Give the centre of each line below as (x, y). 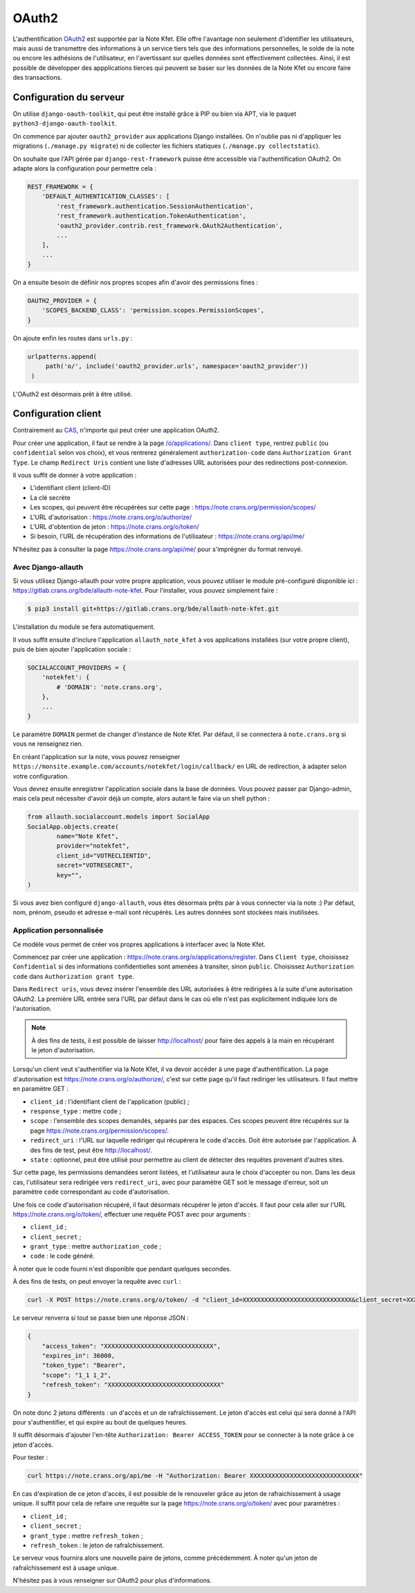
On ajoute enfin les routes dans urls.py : (73, 338)
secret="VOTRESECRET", (95, 865)
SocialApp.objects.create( (73, 826)
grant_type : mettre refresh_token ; (86, 1535)
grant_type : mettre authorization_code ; (96, 1246)
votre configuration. (41, 776)
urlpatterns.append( (62, 356)
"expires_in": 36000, (79, 1356)
